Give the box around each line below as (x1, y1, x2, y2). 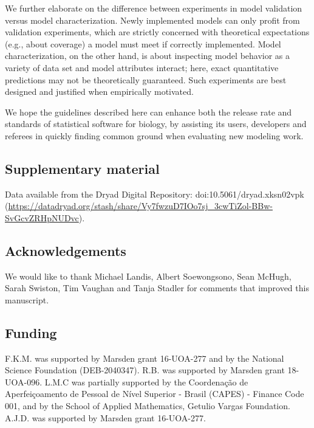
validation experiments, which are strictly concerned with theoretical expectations (5, 26, 310, 38)
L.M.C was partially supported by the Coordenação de (44, 375, 248, 388)
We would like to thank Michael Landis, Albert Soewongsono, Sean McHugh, (5, 269, 292, 282)
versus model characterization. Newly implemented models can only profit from (5, 13, 300, 26)
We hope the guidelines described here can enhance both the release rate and (5, 105, 292, 118)
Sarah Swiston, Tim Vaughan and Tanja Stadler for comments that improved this (5, 281, 309, 294)
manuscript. (5, 293, 49, 306)
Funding (5, 323, 57, 342)
